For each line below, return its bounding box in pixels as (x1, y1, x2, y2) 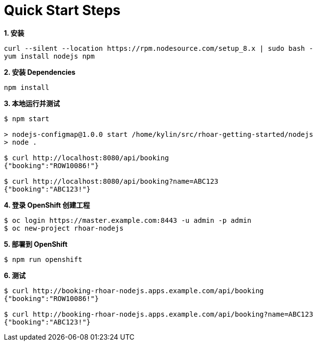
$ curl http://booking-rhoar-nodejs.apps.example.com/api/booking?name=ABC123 (4, 310, 314, 318)
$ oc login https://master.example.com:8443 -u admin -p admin (4, 216, 251, 224)
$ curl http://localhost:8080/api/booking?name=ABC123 (4, 177, 219, 185)
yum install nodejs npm (4, 52, 95, 60)
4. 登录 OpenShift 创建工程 (4, 200, 90, 209)
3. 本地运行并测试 (4, 99, 60, 108)
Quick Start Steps (4, 2, 121, 19)
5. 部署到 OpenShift (4, 239, 68, 248)
